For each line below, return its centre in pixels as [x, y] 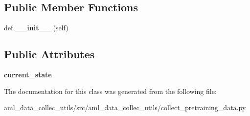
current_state [28, 74]
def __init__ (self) [36, 28]
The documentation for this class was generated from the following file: [110, 91]
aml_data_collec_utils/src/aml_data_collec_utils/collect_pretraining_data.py [125, 107]
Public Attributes [49, 54]
